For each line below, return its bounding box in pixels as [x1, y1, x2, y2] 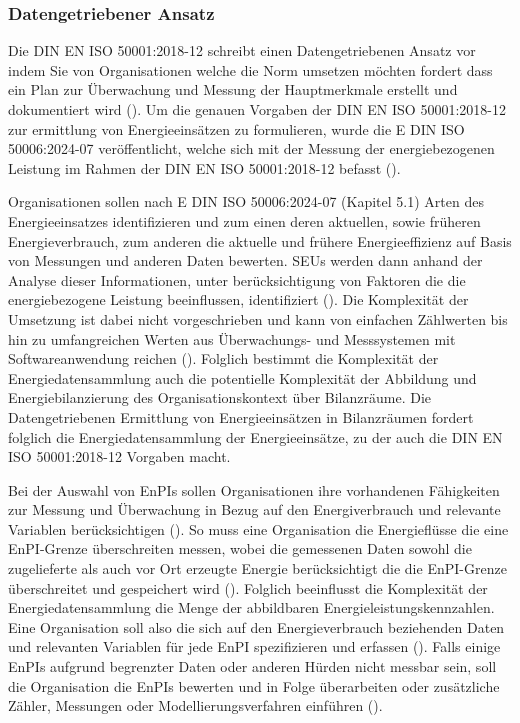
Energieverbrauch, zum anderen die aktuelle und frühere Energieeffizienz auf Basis [8, 230, 512, 251]
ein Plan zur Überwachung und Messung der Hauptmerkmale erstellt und [8, 79, 458, 100]
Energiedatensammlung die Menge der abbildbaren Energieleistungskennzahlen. [8, 597, 495, 618]
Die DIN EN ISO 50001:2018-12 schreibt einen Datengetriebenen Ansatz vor [8, 40, 476, 61]
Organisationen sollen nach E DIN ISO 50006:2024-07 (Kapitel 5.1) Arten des [8, 191, 484, 212]
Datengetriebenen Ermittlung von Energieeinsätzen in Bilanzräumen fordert [8, 406, 474, 427]
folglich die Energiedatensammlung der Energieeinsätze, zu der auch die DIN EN [8, 426, 503, 447]
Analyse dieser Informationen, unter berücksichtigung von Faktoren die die [8, 269, 466, 290]
